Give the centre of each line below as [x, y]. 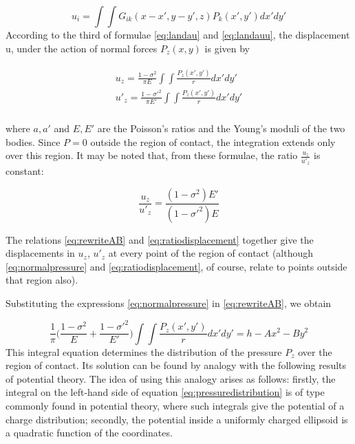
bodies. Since [33, 141]
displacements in [40, 253]
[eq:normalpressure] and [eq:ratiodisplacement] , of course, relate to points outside [176, 266]
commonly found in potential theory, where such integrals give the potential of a [175, 405]
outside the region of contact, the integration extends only [213, 141]
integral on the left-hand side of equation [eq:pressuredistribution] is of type [165, 392]
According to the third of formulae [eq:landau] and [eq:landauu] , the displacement [178, 34]
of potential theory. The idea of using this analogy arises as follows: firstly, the [171, 378]
